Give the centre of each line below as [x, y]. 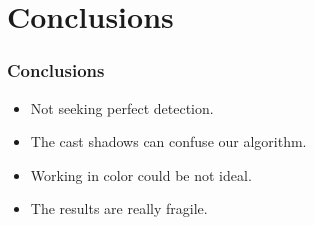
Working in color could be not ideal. [141, 174]
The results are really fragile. [119, 208]
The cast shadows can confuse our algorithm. [168, 141]
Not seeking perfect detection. [122, 107]
